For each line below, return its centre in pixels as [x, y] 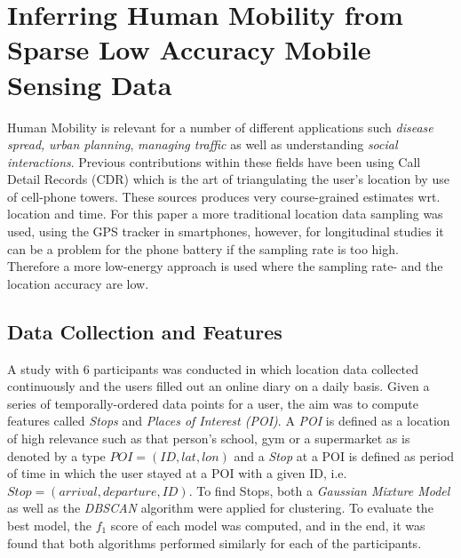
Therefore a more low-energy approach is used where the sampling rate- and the [225, 266]
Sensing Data [90, 84]
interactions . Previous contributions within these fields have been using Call [214, 161]
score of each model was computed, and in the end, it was [268, 525]
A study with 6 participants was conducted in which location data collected [213, 368]
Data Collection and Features [145, 331]
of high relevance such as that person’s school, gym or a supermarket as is [209, 438]
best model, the [49, 525]
